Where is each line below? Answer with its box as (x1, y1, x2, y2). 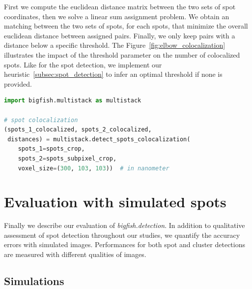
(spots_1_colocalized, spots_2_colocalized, (4, 126, 152, 133)
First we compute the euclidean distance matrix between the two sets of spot (4, 1, 236, 11)
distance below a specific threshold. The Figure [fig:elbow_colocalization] (4, 40, 225, 50)
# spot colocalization (4, 116, 78, 124)
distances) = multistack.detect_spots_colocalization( (7, 135, 191, 143)
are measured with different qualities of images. (4, 249, 146, 259)
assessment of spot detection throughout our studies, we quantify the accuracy (4, 229, 240, 240)
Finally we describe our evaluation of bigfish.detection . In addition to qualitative (4, 220, 245, 230)
